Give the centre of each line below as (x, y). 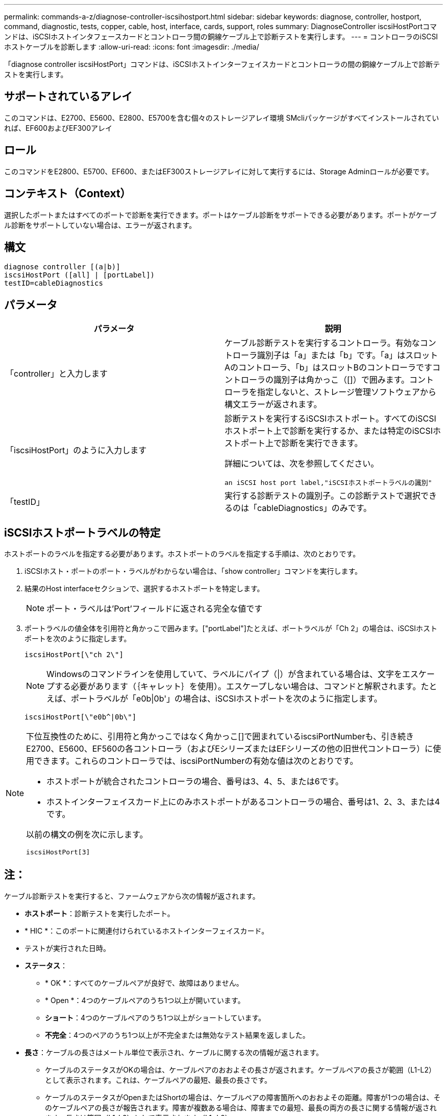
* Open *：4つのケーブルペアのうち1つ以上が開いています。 (145, 1000)
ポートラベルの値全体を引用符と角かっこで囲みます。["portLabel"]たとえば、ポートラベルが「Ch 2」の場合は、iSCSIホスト (231, 629)
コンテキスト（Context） (68, 194)
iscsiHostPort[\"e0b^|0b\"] (81, 717)
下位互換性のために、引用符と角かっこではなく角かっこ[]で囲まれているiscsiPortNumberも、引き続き (220, 737)
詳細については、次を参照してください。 (302, 464)
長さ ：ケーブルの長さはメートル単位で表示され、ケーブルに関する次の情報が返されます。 (174, 1052)
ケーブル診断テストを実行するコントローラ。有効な (322, 343)
